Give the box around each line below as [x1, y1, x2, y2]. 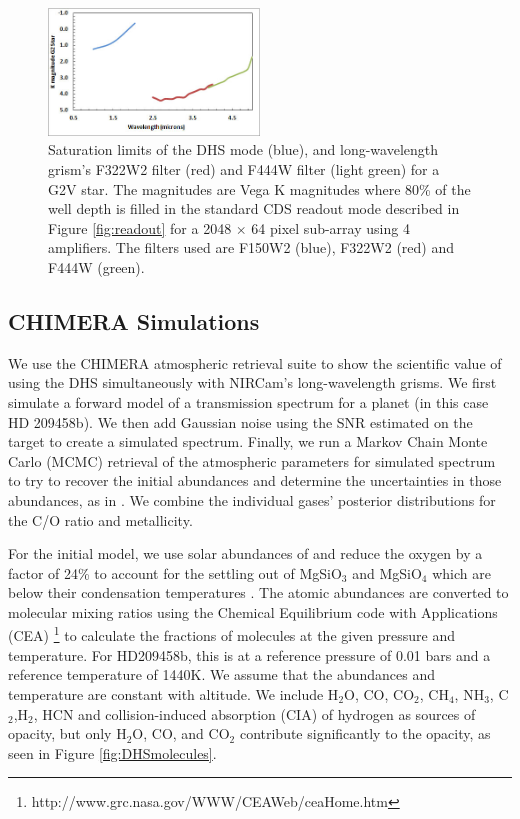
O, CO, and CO [132, 723, 230, 744]
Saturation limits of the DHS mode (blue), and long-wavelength [48, 139, 439, 160]
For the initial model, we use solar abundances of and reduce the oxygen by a [8, 543, 483, 564]
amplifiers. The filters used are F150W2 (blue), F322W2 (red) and [48, 237, 455, 258]
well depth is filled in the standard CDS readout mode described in [48, 198, 460, 219]
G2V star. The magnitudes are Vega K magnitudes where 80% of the [48, 178, 471, 199]
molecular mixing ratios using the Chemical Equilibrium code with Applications [8, 601, 498, 622]
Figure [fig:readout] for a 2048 [48, 217, 232, 238]
